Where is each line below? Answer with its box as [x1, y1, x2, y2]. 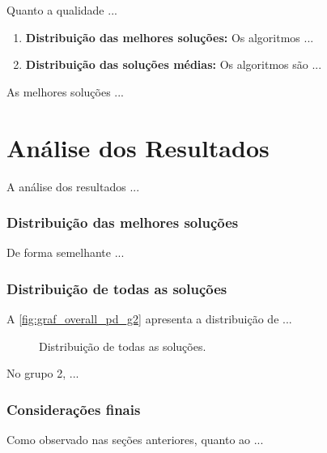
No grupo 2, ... [6, 365, 79, 382]
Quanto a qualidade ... [6, 2, 117, 18]
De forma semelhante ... [6, 244, 125, 261]
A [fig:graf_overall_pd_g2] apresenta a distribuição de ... [6, 310, 292, 327]
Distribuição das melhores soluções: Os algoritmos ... [25, 28, 314, 45]
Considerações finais [6, 399, 141, 419]
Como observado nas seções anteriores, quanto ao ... [6, 431, 264, 448]
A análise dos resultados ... [6, 177, 140, 194]
